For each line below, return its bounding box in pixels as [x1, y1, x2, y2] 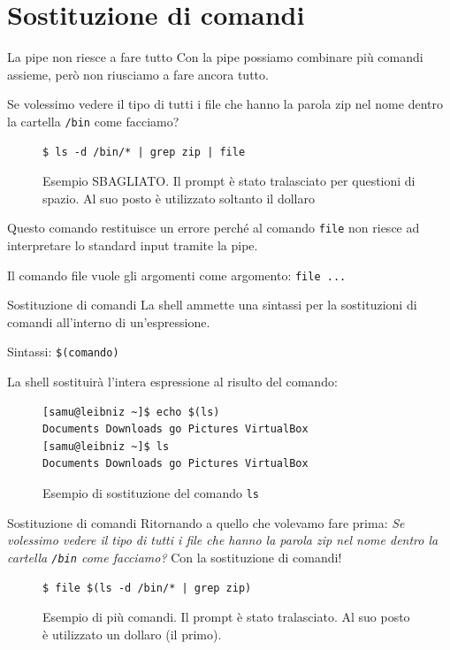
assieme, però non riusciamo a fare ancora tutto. [7, 65, 269, 83]
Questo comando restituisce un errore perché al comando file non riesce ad [7, 218, 420, 237]
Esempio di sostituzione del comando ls [42, 484, 259, 502]
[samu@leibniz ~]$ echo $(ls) [42, 405, 220, 418]
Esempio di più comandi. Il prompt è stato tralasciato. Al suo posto [42, 608, 410, 626]
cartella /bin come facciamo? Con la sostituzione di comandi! [7, 547, 342, 566]
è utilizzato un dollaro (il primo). [42, 624, 222, 643]
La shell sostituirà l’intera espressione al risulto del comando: [7, 372, 338, 391]
